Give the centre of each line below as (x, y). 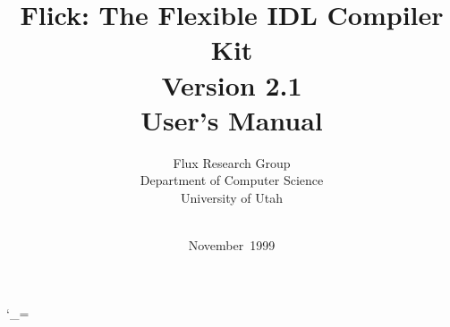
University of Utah (232, 197)
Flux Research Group (232, 162)
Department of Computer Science (232, 180)
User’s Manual (232, 119)
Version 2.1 (232, 84)
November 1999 (232, 245)
